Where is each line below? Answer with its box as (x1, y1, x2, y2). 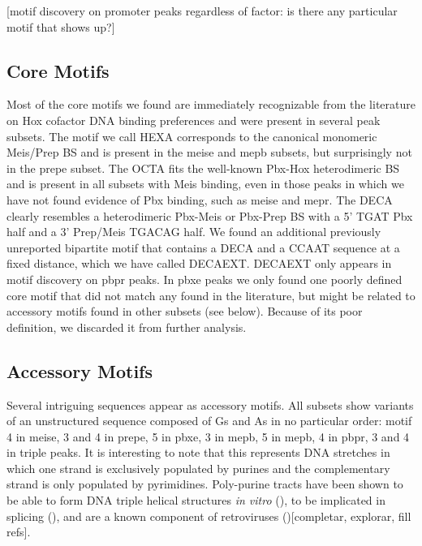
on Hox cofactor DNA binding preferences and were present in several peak (6, 111, 381, 128)
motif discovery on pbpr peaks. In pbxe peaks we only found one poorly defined (6, 270, 403, 287)
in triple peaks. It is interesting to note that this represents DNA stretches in (6, 444, 390, 461)
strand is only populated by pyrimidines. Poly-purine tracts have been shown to (6, 475, 403, 492)
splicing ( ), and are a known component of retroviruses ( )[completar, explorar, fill (6, 507, 411, 524)
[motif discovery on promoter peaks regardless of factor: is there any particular (6, 2, 398, 19)
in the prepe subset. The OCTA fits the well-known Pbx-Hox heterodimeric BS (6, 159, 400, 176)
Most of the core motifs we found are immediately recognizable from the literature (6, 96, 416, 113)
